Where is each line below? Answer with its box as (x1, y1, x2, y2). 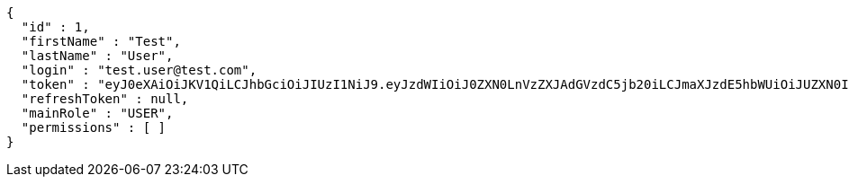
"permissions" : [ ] (21, 120, 167, 135)
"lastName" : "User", (21, 48, 174, 63)
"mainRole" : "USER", (21, 106, 174, 120)
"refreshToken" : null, (21, 92, 189, 106)
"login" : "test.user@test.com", (21, 63, 257, 77)
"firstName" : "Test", (21, 34, 181, 48)
